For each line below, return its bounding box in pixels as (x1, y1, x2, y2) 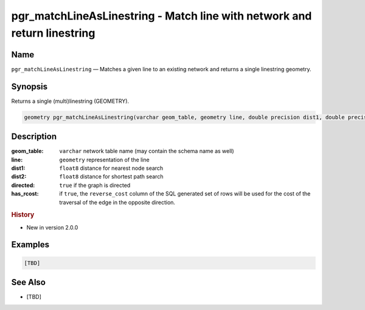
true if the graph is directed (59, 181, 131, 189)
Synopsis (11, 81, 48, 91)
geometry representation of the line (59, 156, 150, 163)
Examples (11, 239, 50, 250)
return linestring (11, 26, 96, 40)
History (11, 211, 35, 219)
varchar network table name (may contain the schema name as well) (59, 147, 234, 155)
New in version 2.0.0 (26, 224, 78, 231)
